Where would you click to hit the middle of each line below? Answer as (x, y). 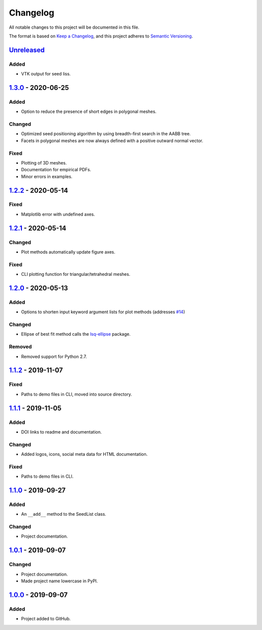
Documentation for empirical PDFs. (56, 170)
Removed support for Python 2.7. (54, 356)
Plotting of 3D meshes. (44, 162)
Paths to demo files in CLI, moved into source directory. (77, 394)
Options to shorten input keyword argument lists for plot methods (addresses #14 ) (103, 312)
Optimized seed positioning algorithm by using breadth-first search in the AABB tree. (106, 134)
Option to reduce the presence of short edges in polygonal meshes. (89, 111)
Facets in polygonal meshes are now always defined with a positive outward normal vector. (112, 141)
